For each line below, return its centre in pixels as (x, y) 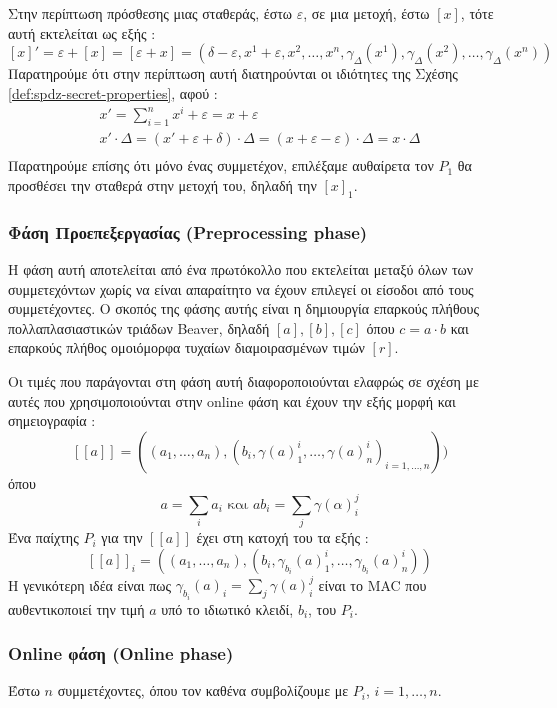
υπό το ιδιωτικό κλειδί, (227, 608)
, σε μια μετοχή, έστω (366, 13)
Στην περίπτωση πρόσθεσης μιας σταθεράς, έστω (150, 13)
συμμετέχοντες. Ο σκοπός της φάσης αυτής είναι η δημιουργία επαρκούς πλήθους (244, 308)
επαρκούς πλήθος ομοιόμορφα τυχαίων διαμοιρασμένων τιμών (186, 347)
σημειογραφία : (52, 420)
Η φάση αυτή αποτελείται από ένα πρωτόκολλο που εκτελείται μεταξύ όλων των (241, 268)
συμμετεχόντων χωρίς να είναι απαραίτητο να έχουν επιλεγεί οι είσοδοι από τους (241, 288)
